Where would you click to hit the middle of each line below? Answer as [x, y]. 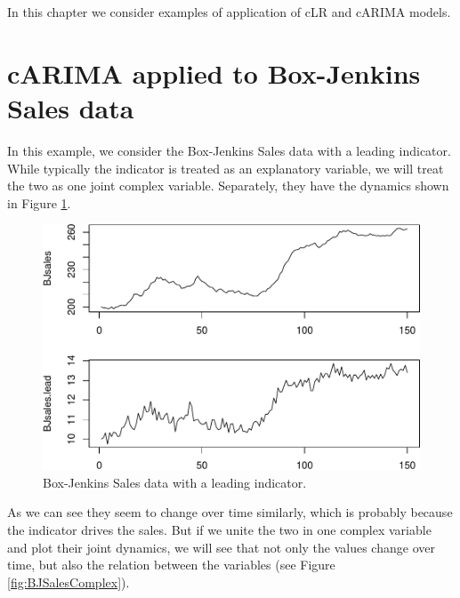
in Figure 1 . [39, 202]
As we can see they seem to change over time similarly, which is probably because [230, 512]
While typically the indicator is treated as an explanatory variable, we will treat [226, 168]
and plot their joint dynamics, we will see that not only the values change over [221, 547]
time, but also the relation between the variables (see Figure [171, 565]
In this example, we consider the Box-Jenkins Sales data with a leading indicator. [229, 150]
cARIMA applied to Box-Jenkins [214, 73]
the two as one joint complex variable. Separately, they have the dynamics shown [228, 186]
